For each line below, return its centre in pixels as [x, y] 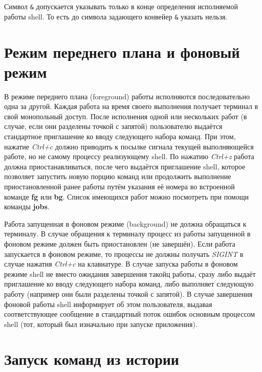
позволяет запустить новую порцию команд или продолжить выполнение [118, 176]
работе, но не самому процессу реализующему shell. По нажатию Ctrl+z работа [129, 156]
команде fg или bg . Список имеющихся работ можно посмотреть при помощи [126, 196]
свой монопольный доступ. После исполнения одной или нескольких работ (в [126, 116]
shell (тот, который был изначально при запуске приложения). [101, 324]
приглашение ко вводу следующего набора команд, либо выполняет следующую [129, 284]
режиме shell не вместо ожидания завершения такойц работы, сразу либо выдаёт [130, 273]
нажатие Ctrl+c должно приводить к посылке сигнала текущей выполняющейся [129, 146]
